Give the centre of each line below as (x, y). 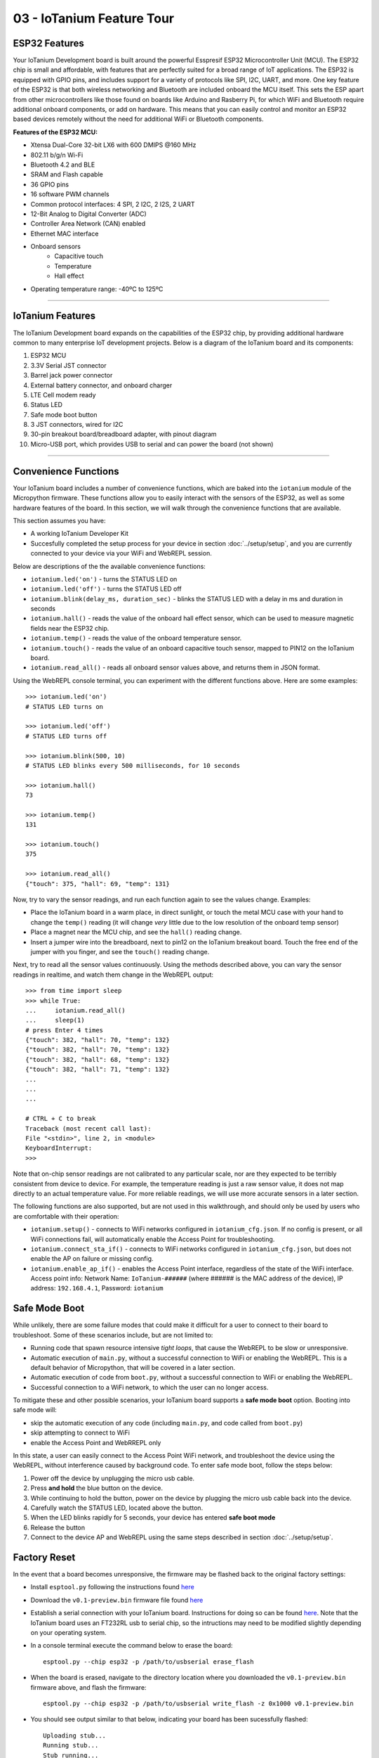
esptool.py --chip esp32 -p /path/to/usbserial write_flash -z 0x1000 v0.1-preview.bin (199, 1703)
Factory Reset (44, 1557)
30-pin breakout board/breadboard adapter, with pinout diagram (124, 434)
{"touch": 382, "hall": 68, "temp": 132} (98, 1059)
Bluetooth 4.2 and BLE (63, 165)
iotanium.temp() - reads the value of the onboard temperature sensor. (136, 638)
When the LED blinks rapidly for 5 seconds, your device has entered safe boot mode (153, 1518)
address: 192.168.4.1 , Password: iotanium (97, 1288)
